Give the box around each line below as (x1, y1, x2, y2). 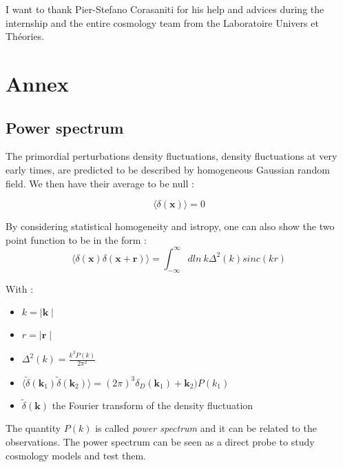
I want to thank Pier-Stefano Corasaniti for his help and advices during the (6, 2, 324, 16)
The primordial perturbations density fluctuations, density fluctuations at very (6, 149, 337, 163)
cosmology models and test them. (6, 448, 146, 462)
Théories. (6, 29, 45, 43)
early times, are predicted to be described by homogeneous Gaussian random (6, 162, 330, 176)
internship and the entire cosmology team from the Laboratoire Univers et (6, 15, 319, 30)
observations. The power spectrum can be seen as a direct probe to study (6, 434, 315, 448)
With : (6, 281, 34, 295)
